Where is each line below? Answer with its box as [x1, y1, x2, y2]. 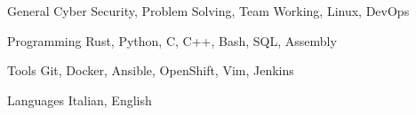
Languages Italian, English [7, 90, 152, 109]
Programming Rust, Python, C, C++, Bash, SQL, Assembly [7, 31, 337, 50]
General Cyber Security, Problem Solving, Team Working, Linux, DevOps [7, 2, 410, 19]
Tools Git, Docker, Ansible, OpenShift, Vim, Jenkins [7, 61, 294, 80]
